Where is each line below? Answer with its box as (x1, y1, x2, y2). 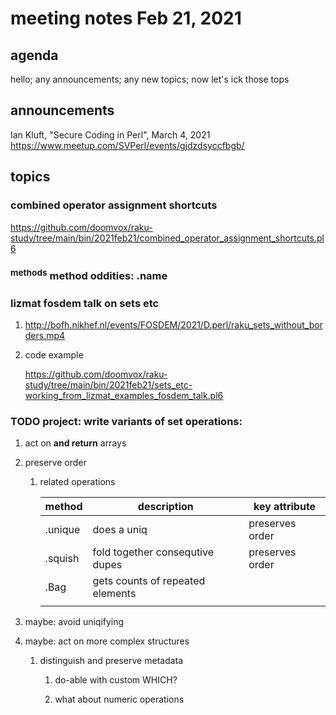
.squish (44, 552, 80, 566)
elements (92, 587, 137, 601)
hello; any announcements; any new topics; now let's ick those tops (10, 73, 290, 85)
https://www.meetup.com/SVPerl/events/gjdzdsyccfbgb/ (10, 139, 245, 151)
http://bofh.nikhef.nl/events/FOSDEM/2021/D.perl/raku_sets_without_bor (24, 319, 323, 331)
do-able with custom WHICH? (54, 674, 178, 686)
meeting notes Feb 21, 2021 (10, 7, 242, 30)
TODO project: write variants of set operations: (10, 415, 243, 429)
